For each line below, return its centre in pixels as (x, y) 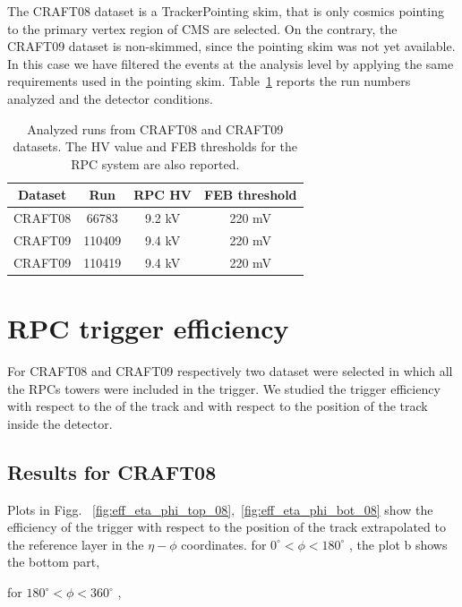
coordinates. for (224, 544)
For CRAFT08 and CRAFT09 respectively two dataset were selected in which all (230, 371)
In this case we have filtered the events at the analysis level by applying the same (231, 63)
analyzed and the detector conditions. (110, 98)
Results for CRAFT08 (112, 471)
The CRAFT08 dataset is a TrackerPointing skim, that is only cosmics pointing (226, 11)
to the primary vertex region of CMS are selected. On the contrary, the (202, 28)
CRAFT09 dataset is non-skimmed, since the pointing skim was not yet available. (231, 46)
